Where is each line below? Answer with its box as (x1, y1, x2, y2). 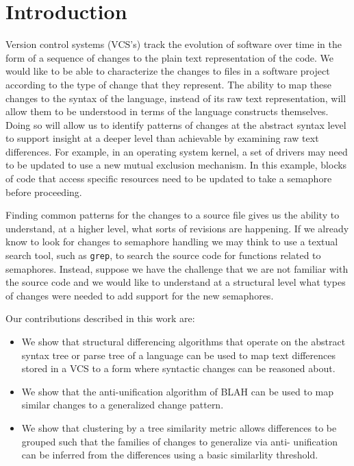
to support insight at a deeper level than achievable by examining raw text (5, 131, 319, 145)
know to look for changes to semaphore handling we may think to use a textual (5, 234, 338, 249)
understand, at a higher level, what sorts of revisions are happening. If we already (5, 221, 349, 235)
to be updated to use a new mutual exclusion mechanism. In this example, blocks (5, 158, 347, 172)
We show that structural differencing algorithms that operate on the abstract (21, 334, 346, 349)
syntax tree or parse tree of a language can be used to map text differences (21, 347, 336, 362)
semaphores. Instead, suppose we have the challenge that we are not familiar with (5, 261, 349, 275)
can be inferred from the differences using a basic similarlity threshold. (21, 447, 318, 462)
